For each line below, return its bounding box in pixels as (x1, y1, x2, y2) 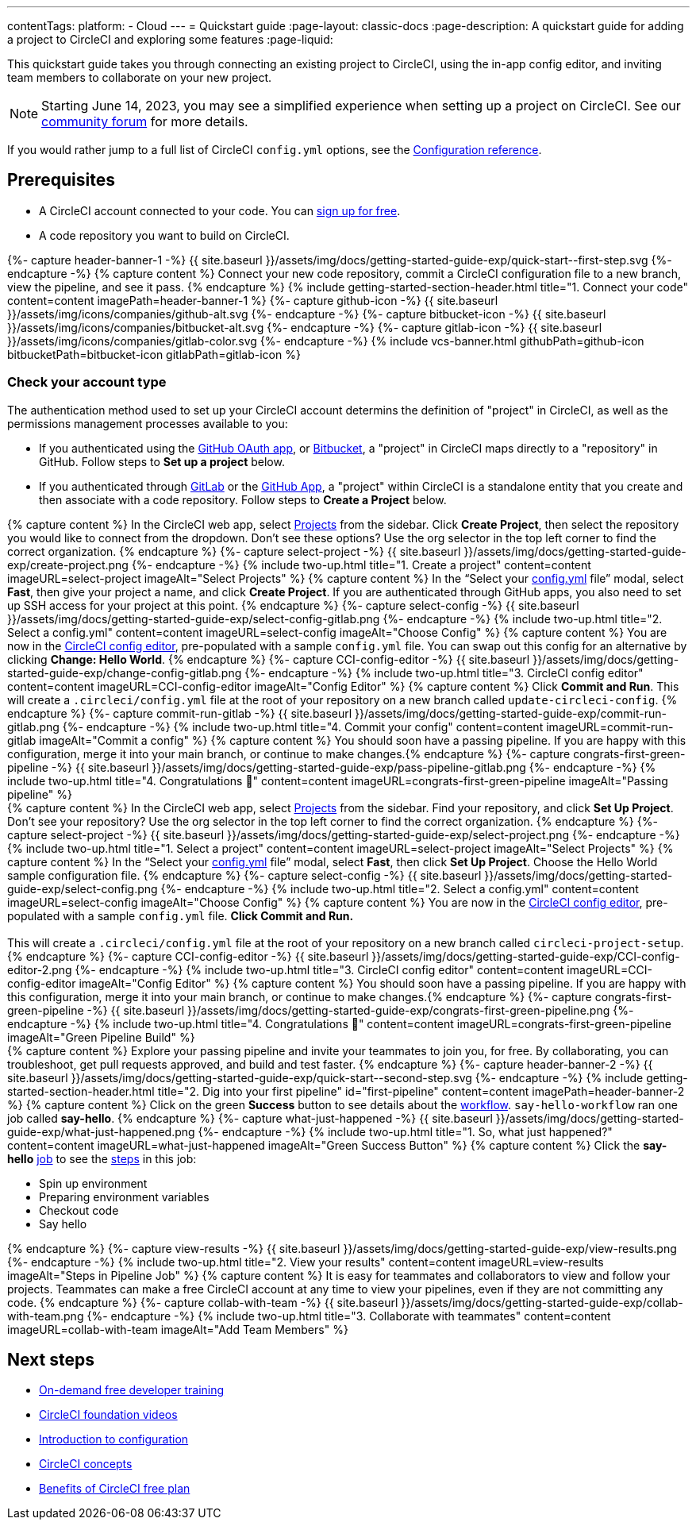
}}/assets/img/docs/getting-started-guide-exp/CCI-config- (371, 949, 680, 963)
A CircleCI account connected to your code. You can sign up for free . (39, 203, 401, 218)
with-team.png (7, 1308, 84, 1323)
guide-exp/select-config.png (7, 881, 158, 896)
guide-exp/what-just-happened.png (7, 1124, 195, 1139)
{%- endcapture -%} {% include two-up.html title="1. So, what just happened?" (198, 1124, 613, 1139)
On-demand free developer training (39, 1383, 225, 1397)
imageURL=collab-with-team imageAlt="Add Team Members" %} (7, 1322, 348, 1336)
